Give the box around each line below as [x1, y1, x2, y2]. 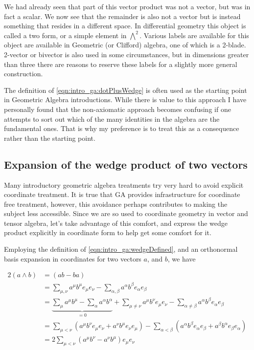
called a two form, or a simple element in [4, 30, 127, 40]
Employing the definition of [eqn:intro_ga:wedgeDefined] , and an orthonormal [4, 244, 238, 254]
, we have [167, 253, 196, 263]
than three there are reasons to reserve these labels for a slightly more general [4, 59, 237, 69]
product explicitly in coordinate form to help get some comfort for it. [4, 227, 211, 238]
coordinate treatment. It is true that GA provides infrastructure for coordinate [4, 189, 240, 199]
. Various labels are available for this [139, 30, 249, 40]
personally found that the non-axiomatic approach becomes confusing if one [4, 104, 231, 114]
